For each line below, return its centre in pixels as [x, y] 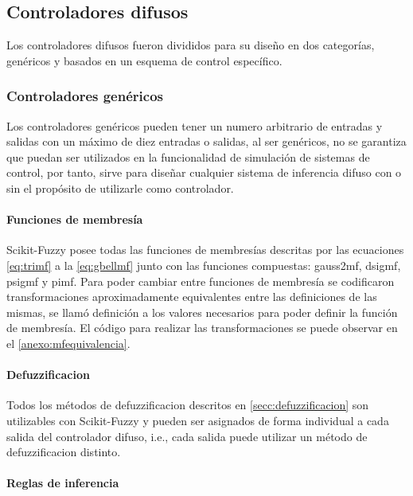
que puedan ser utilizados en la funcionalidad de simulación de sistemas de [188, 156]
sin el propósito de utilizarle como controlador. [120, 187]
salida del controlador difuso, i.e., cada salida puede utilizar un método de [187, 436]
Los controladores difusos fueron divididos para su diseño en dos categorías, [191, 45]
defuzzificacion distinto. [64, 452]
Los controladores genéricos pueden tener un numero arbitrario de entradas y [195, 125]
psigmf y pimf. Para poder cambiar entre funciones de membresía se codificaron [201, 281]
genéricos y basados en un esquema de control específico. [144, 60]
